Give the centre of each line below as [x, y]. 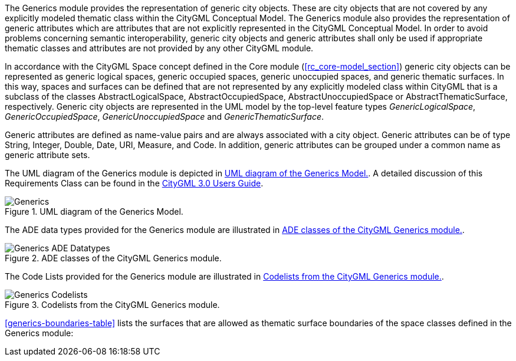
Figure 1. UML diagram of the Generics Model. [94, 211]
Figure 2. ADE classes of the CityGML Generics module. [113, 258]
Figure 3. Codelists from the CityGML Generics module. [112, 305]
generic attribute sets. [47, 155]
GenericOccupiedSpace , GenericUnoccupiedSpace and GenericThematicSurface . [164, 116]
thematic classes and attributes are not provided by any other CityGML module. [159, 48]
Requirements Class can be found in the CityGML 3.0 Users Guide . [134, 183]
